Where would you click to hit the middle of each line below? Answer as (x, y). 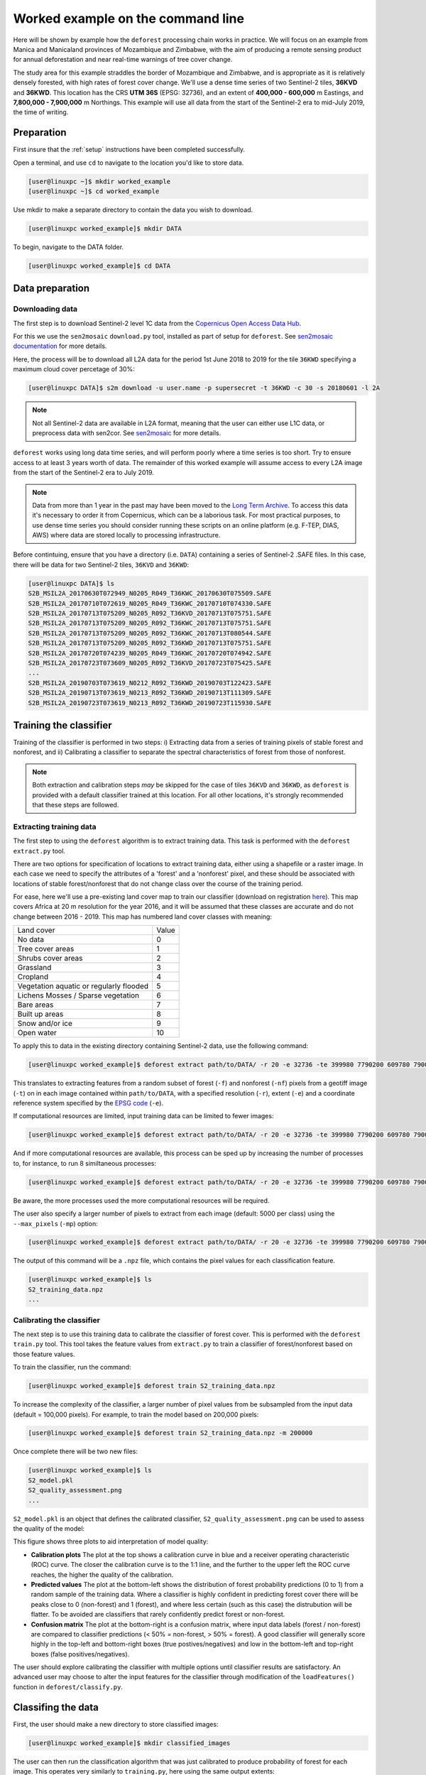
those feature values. (44, 1354)
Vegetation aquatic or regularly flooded (83, 986)
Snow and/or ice (45, 1024)
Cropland (33, 977)
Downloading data (45, 309)
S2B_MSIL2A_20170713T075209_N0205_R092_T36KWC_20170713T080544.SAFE (150, 633)
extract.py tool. (39, 851)
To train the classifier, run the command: (72, 1367)
